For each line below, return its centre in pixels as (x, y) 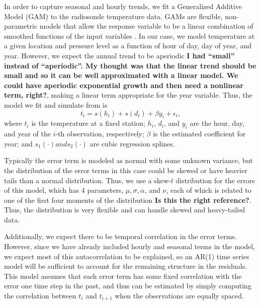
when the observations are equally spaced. (179, 296)
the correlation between (40, 296)
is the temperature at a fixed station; (88, 123)
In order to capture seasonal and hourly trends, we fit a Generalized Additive (123, 6)
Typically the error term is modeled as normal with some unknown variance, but (128, 160)
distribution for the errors (215, 180)
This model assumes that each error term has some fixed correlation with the (123, 276)
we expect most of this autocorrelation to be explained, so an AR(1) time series (127, 256)
